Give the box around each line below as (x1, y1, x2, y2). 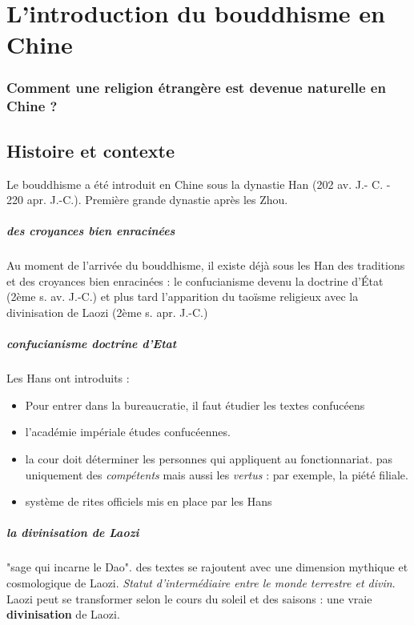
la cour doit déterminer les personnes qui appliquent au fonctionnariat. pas (25, 451, 393, 467)
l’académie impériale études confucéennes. (25, 423, 231, 440)
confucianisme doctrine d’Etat (6, 335, 177, 352)
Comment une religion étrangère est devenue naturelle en (6, 78, 386, 98)
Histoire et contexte (6, 138, 175, 162)
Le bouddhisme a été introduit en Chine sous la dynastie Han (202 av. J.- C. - (6, 175, 391, 192)
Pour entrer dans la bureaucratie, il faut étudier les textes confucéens (25, 396, 365, 413)
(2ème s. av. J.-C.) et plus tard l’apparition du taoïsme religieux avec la (6, 288, 359, 305)
